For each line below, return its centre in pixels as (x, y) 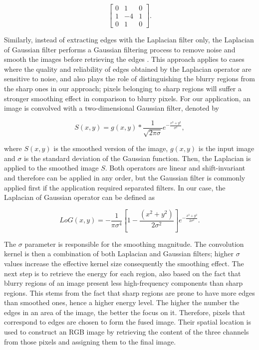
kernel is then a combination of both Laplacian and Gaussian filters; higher (119, 254)
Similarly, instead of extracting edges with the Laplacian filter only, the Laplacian (129, 40)
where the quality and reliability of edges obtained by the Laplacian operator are (128, 69)
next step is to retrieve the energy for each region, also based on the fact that (123, 273)
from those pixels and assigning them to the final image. (90, 341)
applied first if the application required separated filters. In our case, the (115, 187)
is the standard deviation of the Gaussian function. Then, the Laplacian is (137, 158)
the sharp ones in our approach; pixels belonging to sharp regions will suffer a (123, 88)
